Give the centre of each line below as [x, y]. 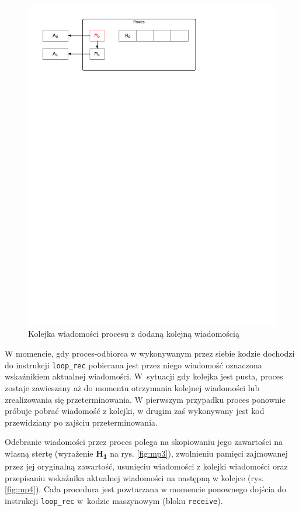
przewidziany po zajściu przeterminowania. [81, 422]
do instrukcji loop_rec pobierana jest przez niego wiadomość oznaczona [133, 365]
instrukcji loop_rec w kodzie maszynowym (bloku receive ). [114, 500]
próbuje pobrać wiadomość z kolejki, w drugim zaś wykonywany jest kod [135, 411]
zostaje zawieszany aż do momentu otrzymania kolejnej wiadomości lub [132, 387]
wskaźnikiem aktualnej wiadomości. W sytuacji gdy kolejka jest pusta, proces [144, 376]
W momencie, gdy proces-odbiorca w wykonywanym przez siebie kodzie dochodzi [150, 353]
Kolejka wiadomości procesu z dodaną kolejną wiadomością [134, 334]
